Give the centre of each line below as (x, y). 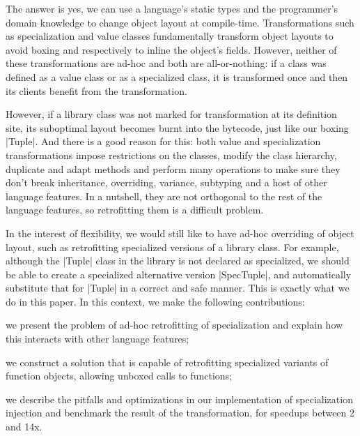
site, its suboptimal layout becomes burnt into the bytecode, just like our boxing (177, 127)
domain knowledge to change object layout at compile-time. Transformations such (180, 22)
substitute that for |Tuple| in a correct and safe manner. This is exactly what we (178, 288)
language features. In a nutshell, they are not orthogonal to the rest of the (164, 196)
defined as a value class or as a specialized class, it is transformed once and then (177, 76)
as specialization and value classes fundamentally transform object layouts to (170, 36)
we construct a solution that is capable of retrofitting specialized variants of (167, 362)
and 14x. (24, 427)
